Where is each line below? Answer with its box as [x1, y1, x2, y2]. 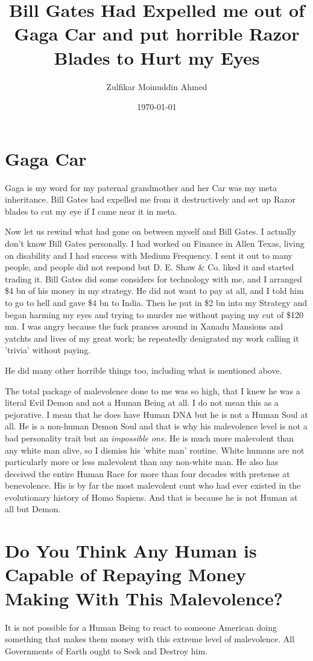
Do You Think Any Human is [5, 538, 257, 563]
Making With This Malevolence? [5, 585, 283, 610]
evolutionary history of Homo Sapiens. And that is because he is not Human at [5, 490, 298, 503]
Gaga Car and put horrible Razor [14, 21, 300, 46]
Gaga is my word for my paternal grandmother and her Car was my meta [5, 181, 277, 194]
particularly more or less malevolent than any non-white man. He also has [5, 455, 279, 468]
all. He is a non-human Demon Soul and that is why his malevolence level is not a [5, 420, 308, 432]
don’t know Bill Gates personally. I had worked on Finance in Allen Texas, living [5, 237, 305, 249]
